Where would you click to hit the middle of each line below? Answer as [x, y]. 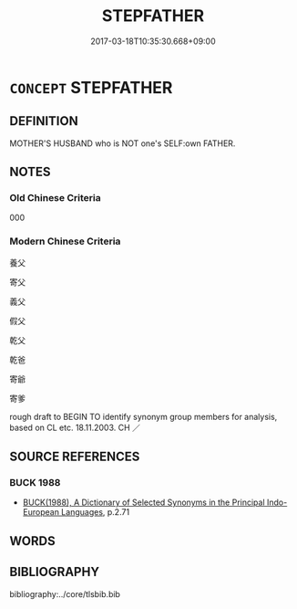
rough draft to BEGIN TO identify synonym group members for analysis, [143, 416]
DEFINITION [44, 121]
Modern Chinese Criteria [65, 241]
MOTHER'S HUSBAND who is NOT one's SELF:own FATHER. [123, 143]
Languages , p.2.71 [95, 512]
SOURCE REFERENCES [75, 457]
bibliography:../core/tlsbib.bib [65, 593]
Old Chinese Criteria [56, 198]
